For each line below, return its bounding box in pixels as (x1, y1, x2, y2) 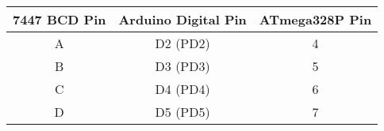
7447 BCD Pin (13, 10, 106, 28)
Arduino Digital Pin (118, 10, 247, 28)
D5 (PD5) (155, 103, 210, 121)
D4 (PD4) (155, 80, 210, 98)
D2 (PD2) (155, 34, 210, 52)
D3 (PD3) (155, 57, 210, 75)
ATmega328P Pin (259, 10, 372, 28)
